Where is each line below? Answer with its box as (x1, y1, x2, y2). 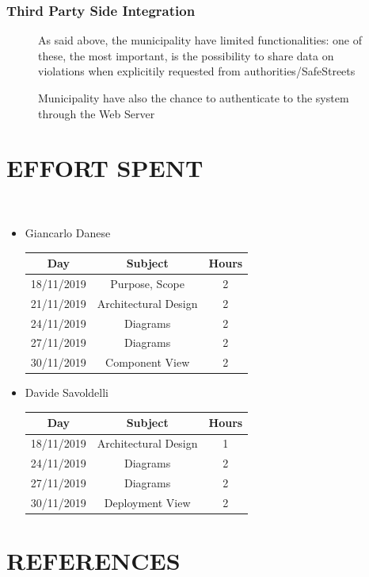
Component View (105, 354, 190, 371)
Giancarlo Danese (25, 224, 111, 240)
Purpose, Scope (110, 275, 184, 291)
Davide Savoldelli (25, 384, 109, 401)
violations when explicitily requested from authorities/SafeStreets (38, 63, 356, 79)
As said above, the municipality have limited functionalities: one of (38, 32, 362, 48)
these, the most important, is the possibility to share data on (38, 47, 334, 63)
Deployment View (104, 494, 191, 510)
